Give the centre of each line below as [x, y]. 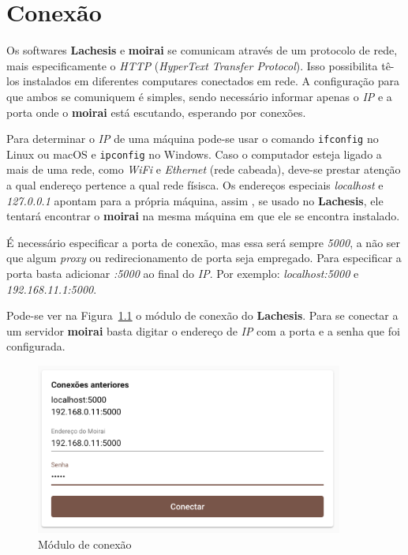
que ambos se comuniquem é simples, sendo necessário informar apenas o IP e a [199, 96]
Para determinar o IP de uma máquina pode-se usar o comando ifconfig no [193, 139]
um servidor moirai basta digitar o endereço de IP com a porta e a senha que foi [203, 330]
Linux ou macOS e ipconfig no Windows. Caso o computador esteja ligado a [194, 154]
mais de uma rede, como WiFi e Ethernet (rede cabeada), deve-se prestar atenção [204, 169]
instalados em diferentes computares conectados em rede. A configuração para [211, 81]
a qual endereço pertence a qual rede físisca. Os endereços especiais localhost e [195, 185]
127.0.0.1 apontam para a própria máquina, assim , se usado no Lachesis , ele [195, 200]
